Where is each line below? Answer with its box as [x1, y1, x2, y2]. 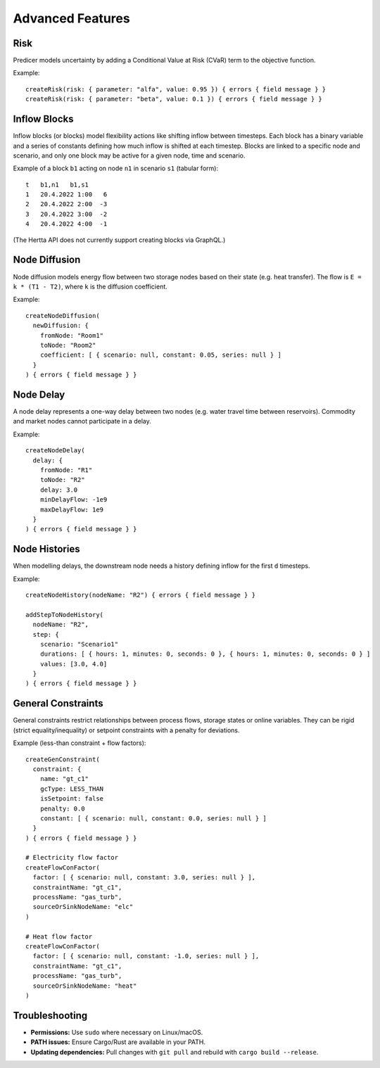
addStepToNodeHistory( [25, 611, 104, 618]
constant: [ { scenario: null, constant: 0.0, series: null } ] [39, 814, 267, 822]
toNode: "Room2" [39, 341, 96, 349]
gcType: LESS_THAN [39, 784, 104, 793]
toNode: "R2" [39, 476, 85, 484]
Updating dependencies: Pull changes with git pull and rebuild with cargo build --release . [30, 1048, 319, 1056]
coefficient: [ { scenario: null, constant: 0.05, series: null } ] [39, 351, 281, 359]
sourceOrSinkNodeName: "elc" [32, 903, 134, 911]
